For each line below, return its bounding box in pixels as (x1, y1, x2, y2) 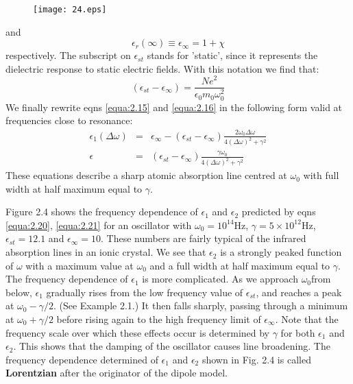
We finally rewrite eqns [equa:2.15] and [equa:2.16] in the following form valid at (5, 99, 343, 114)
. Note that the (275, 312, 339, 326)
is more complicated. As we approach (142, 272, 298, 286)
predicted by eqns (241, 204, 316, 219)
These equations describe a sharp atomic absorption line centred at (5, 168, 287, 182)
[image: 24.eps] (33, 5, 107, 14)
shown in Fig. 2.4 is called (202, 352, 311, 366)
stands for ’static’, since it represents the (147, 48, 318, 62)
